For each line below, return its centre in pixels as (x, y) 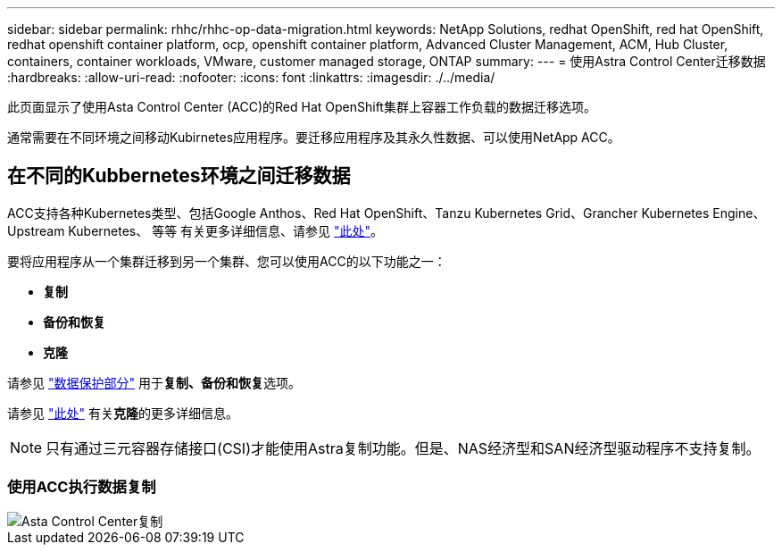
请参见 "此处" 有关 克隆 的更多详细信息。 (123, 413)
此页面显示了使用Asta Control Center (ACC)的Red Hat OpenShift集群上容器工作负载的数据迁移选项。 (302, 107)
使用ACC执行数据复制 (82, 487)
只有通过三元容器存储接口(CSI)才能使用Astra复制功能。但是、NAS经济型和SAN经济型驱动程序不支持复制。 (403, 448)
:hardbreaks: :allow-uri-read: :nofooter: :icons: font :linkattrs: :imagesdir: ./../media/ (251, 77)
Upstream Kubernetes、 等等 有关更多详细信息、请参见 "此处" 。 (195, 230)
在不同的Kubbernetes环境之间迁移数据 (179, 176)
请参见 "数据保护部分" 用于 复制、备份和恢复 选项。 (154, 382)
